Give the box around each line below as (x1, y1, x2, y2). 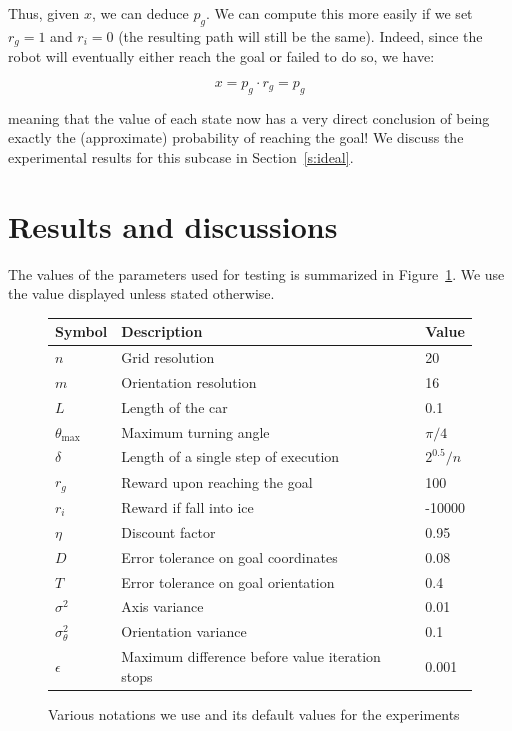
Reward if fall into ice (121, 497, 254, 517)
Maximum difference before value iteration (121, 646, 381, 667)
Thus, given (8, 3, 80, 23)
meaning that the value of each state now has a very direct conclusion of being (8, 107, 490, 128)
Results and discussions (8, 205, 338, 246)
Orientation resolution (121, 371, 257, 392)
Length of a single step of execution (121, 446, 340, 467)
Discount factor (121, 521, 216, 542)
